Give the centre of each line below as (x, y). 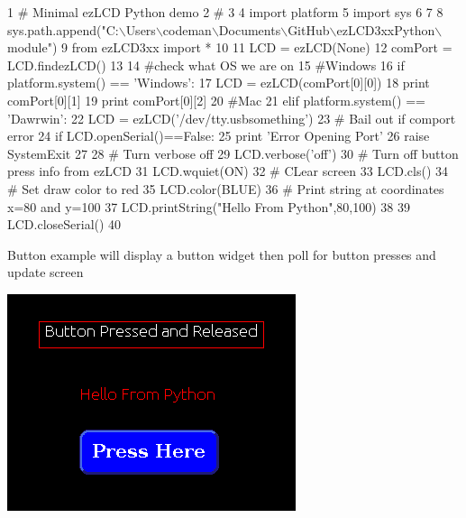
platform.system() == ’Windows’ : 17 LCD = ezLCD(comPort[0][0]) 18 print (219, 83)
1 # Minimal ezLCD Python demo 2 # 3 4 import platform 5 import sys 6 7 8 (225, 12)
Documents (250, 29)
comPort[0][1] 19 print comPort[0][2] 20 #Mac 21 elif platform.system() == (216, 100)
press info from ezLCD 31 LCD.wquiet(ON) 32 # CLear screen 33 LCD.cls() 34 (228, 171)
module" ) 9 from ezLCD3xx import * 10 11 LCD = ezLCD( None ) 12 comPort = (230, 47)
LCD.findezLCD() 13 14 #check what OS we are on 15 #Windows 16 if (206, 65)
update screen (46, 272)
